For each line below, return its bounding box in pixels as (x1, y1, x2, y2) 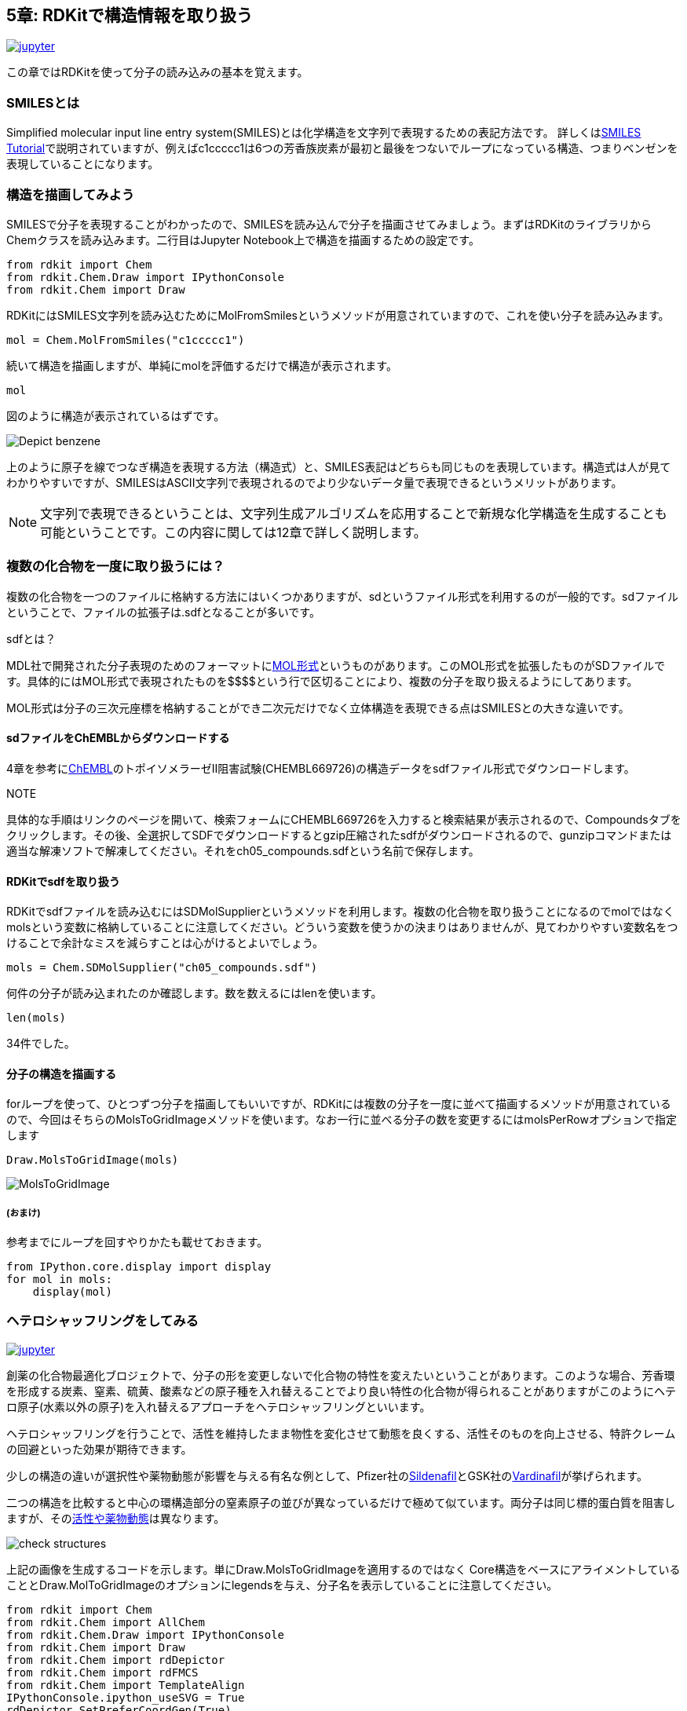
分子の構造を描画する (6, 1066, 116, 1080)
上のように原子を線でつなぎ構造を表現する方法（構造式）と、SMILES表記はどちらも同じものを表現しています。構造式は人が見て (6, 459, 671, 473)
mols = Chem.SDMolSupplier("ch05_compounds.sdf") (6, 961, 318, 974)
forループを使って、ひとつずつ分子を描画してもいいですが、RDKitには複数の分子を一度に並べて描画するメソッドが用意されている (6, 1097, 671, 1111)
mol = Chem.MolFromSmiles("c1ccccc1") (6, 333, 245, 346)
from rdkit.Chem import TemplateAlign (6, 1678, 245, 1691)
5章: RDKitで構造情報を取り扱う (6, 5, 253, 25)
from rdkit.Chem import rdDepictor (6, 1653, 225, 1666)
